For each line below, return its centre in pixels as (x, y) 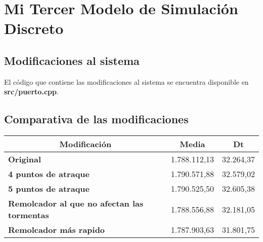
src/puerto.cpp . (31, 92)
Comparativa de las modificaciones (96, 119)
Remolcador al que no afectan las (76, 203)
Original (25, 159)
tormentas (29, 215)
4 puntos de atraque (49, 174)
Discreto (34, 28)
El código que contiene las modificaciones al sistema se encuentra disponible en (126, 81)
